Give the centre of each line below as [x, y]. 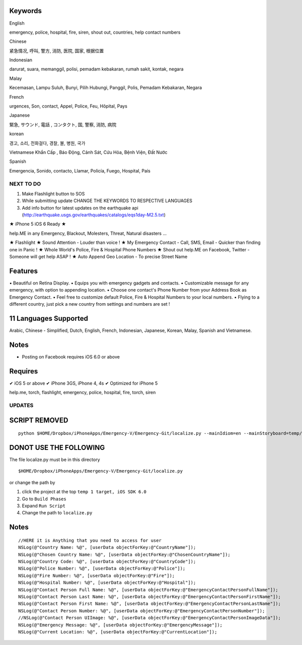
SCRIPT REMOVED [39, 420]
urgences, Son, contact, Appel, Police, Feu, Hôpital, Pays [68, 106]
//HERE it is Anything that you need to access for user [90, 540]
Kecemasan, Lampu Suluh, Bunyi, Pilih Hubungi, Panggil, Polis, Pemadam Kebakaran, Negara [106, 87]
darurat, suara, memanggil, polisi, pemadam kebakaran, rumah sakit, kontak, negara [96, 69]
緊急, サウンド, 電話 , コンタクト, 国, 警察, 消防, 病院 [63, 124]
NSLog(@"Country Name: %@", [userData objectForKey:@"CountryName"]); [107, 547]
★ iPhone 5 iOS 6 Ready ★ [38, 224]
